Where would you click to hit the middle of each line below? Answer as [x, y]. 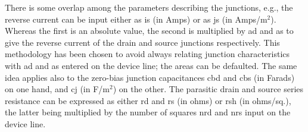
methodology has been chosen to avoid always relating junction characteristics [147, 54]
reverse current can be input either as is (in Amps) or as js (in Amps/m [136, 19]
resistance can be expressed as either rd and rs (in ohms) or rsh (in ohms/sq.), [148, 100]
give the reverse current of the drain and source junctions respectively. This [142, 42]
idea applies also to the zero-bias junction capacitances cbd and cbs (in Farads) [150, 77]
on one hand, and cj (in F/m [57, 89]
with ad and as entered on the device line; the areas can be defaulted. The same [151, 65]
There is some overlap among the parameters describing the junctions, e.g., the [149, 7]
